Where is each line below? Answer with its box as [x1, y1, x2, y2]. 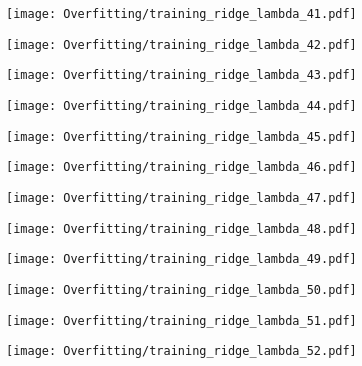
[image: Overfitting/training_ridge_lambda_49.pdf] [6, 252, 357, 267]
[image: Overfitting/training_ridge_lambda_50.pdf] [6, 282, 357, 297]
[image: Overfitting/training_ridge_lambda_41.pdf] [6, 7, 357, 21]
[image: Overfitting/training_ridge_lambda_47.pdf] [6, 190, 357, 205]
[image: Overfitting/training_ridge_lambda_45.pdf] [6, 129, 357, 144]
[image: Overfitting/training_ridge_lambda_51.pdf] [6, 313, 357, 328]
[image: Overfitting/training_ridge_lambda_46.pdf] [6, 160, 357, 175]
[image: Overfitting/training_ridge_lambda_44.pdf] [6, 98, 357, 113]
